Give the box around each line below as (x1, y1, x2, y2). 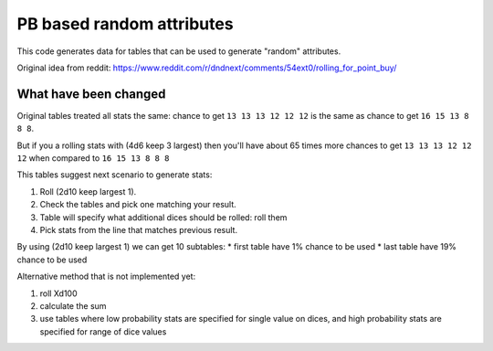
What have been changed (16, 86, 166, 101)
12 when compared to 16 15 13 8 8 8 (16, 153, 170, 164)
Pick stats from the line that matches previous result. (39, 224, 237, 235)
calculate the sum (39, 300, 107, 311)
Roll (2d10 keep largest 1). (39, 186, 137, 197)
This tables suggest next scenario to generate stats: (16, 169, 213, 180)
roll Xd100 (39, 288, 78, 299)
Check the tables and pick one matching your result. (39, 199, 236, 210)
